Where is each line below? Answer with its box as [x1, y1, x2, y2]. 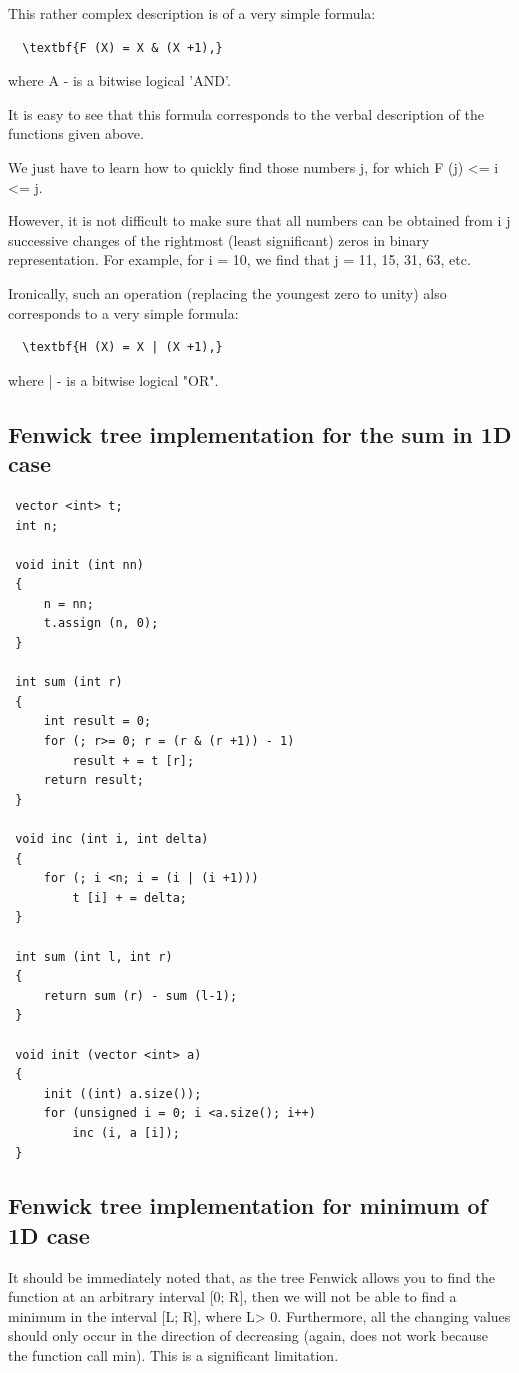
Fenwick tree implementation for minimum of [8, 1190, 488, 1221]
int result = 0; [43, 714, 152, 729]
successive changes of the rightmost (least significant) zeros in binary [8, 229, 430, 250]
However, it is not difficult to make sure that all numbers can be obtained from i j [8, 210, 511, 231]
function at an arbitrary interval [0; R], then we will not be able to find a [8, 1286, 457, 1307]
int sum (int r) [15, 675, 123, 690]
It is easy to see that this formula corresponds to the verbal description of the [8, 103, 484, 124]
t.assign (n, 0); [43, 616, 159, 631]
